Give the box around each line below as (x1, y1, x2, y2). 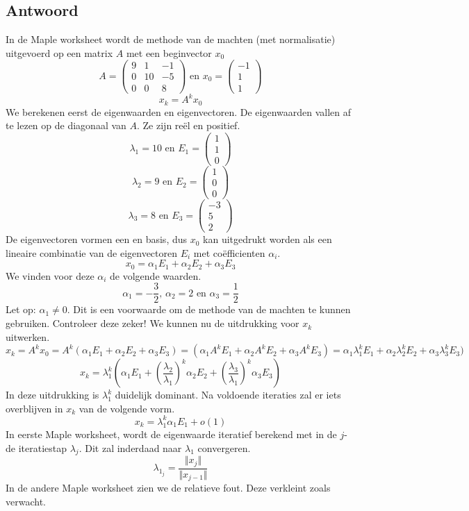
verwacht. (6, 494, 46, 508)
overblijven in (6, 401, 63, 415)
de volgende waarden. (110, 268, 201, 283)
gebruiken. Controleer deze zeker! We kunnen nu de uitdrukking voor (6, 316, 299, 330)
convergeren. (197, 440, 251, 455)
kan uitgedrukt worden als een (203, 232, 332, 246)
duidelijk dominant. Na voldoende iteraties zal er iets (115, 387, 341, 402)
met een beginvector (126, 45, 212, 60)
